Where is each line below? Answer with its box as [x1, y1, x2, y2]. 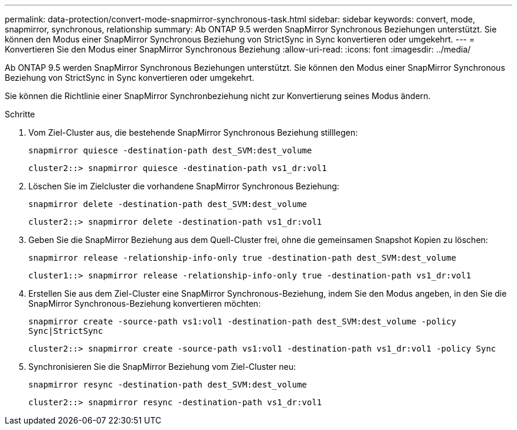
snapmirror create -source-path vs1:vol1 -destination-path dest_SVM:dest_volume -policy [28, 317, 456, 326]
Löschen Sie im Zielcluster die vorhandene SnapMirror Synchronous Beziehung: [28, 181, 339, 191]
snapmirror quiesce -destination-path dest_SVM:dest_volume [28, 146, 312, 155]
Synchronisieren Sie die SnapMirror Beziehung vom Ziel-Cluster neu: [28, 362, 296, 372]
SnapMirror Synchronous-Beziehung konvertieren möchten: [28, 298, 261, 308]
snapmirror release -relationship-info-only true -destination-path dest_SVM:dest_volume [28, 253, 456, 262]
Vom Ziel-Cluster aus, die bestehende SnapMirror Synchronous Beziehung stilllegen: [28, 127, 358, 137]
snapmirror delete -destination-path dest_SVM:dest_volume [28, 199, 307, 209]
